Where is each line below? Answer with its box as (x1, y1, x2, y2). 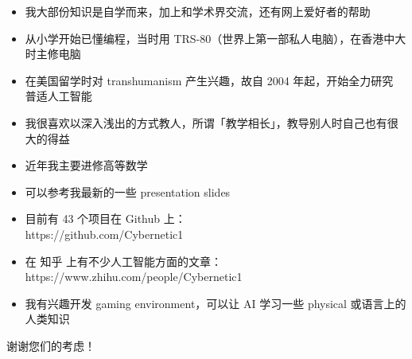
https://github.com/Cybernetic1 (25, 225, 184, 242)
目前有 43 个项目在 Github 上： (25, 210, 186, 227)
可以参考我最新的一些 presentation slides (25, 183, 231, 200)
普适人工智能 (25, 88, 92, 104)
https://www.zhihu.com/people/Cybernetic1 (25, 268, 243, 285)
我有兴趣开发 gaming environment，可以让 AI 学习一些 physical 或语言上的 (25, 295, 406, 311)
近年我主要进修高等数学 (25, 157, 148, 174)
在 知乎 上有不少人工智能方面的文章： (25, 252, 223, 269)
